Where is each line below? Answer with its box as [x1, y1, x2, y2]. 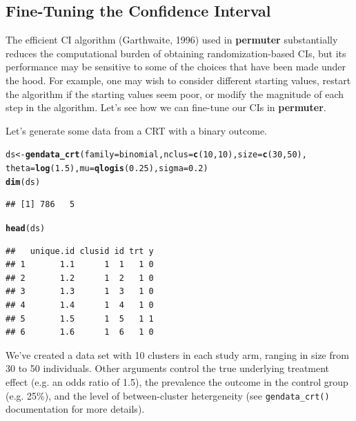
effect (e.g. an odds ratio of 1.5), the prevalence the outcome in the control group [6, 374, 348, 389]
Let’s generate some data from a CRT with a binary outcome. [6, 123, 268, 137]
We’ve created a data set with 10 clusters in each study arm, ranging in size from [6, 347, 349, 362]
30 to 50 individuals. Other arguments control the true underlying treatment [6, 361, 330, 375]
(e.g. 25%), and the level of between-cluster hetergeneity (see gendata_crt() [6, 388, 330, 402]
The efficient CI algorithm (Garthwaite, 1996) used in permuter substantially [6, 32, 338, 47]
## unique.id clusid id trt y [6, 246, 154, 256]
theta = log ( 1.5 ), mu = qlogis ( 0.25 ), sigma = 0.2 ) [6, 164, 208, 174]
